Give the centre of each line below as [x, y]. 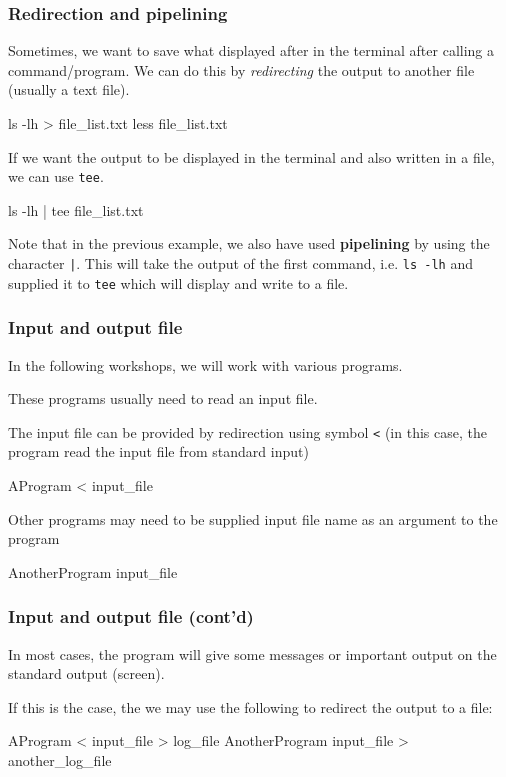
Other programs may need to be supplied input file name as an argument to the [253, 518]
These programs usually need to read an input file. [163, 398]
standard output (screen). [86, 673]
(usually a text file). [69, 89]
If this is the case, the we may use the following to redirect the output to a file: [250, 706]
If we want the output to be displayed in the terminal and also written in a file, [251, 156]
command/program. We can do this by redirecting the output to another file [241, 69]
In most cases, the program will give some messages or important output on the [252, 653]
